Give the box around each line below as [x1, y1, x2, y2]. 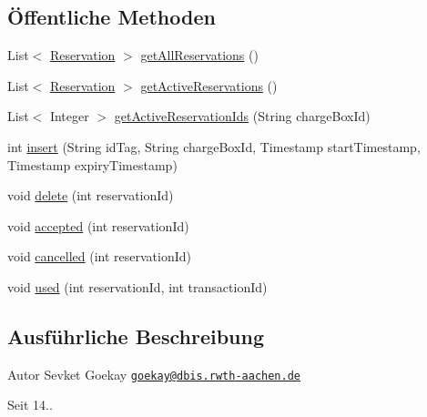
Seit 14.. [7, 395, 53, 414]
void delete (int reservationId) [7, 186, 174, 205]
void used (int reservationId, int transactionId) [7, 277, 268, 296]
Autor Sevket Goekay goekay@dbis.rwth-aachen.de [7, 364, 300, 383]
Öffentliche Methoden [7, 3, 216, 31]
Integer [49, 107, 89, 126]
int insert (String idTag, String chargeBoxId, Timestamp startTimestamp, [7, 137, 421, 156]
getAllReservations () [140, 46, 259, 65]
